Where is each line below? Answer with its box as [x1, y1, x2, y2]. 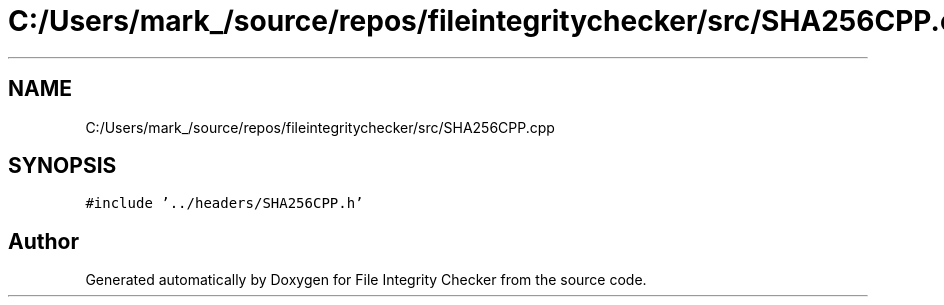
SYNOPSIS [8, 153, 117, 179]
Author [8, 228, 79, 254]
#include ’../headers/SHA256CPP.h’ [85, 195, 364, 212]
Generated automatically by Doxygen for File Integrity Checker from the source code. [85, 271, 647, 289]
